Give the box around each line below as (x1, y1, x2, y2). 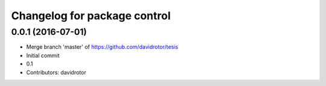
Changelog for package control (11, 9, 171, 22)
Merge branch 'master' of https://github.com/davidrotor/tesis (26, 43, 178, 51)
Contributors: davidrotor (26, 69, 87, 76)
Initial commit (26, 52, 60, 59)
